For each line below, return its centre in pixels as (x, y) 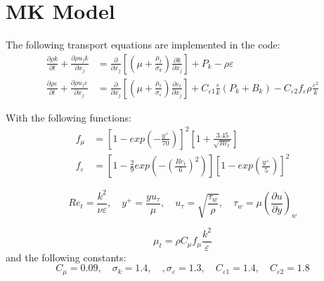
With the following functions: (69, 117)
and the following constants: (66, 257)
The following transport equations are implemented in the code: (143, 45)
